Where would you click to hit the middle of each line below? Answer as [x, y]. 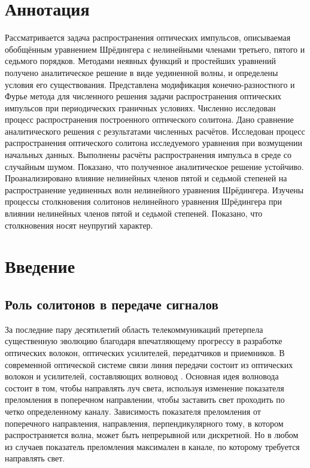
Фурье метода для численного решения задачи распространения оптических [143, 96]
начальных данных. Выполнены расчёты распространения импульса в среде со [148, 155]
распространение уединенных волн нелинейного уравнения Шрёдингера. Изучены [154, 189]
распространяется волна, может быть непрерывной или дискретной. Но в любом [152, 435]
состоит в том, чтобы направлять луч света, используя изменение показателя [145, 388]
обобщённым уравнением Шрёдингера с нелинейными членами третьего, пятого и [155, 49]
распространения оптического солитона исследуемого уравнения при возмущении [154, 143]
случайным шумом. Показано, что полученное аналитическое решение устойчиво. [154, 166]
